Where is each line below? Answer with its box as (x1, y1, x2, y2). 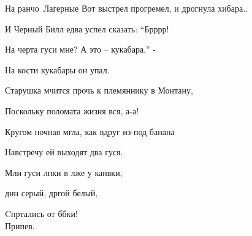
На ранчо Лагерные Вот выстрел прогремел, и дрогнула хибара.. (5, 2, 248, 14)
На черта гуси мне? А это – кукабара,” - (5, 43, 156, 56)
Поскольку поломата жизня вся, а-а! (5, 104, 139, 117)
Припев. (5, 219, 35, 232)
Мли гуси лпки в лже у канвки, (5, 166, 123, 179)
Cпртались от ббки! (5, 207, 78, 219)
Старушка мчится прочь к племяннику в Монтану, (5, 84, 193, 97)
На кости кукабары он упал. (5, 63, 110, 76)
